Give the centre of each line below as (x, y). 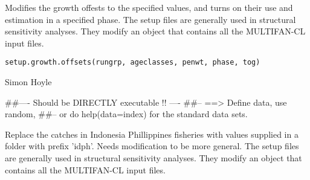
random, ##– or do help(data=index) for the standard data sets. (126, 114)
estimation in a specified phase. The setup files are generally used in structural (150, 19)
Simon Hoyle (28, 82)
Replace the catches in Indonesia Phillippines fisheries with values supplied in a (152, 134)
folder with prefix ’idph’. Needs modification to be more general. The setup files (152, 146)
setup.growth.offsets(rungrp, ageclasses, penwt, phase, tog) (133, 63)
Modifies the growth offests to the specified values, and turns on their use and (149, 7)
